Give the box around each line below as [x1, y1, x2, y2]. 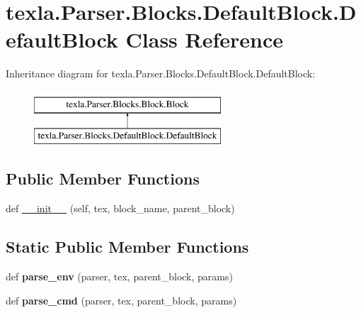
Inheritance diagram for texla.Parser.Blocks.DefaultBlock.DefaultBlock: [6, 66, 316, 81]
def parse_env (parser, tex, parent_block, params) [6, 269, 233, 284]
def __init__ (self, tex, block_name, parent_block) [6, 201, 235, 216]
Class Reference [125, 25, 284, 54]
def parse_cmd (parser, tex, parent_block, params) [6, 292, 237, 307]
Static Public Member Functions [6, 236, 249, 258]
